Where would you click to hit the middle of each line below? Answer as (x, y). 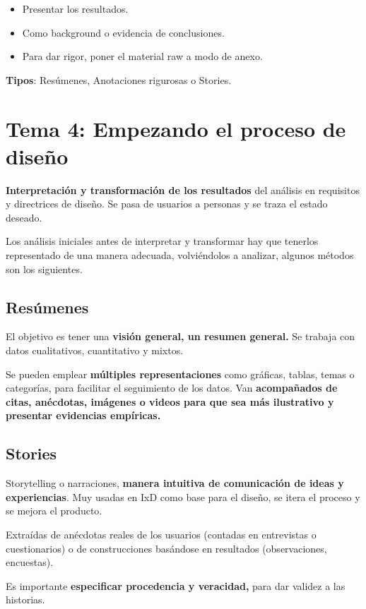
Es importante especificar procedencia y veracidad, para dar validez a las (176, 585)
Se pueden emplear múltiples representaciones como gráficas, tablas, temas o (180, 374)
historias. (25, 599)
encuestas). (30, 562)
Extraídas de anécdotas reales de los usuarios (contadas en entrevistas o (161, 534)
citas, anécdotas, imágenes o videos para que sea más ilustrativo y (170, 401)
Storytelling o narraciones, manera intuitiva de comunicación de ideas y (175, 483)
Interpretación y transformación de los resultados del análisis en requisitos (183, 189)
